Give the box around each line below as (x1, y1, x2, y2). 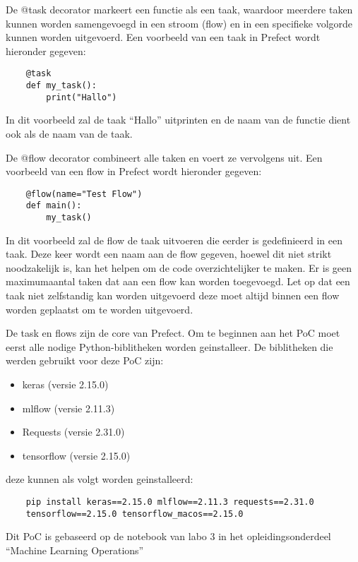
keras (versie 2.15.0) (22, 377, 109, 392)
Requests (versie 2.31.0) (22, 424, 125, 439)
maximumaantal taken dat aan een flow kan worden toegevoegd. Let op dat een (6, 274, 350, 289)
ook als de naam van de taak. (6, 126, 133, 140)
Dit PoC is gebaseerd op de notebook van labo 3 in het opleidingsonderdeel (6, 529, 331, 544)
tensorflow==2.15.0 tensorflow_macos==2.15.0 (25, 508, 244, 519)
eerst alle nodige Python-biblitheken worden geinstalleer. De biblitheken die (6, 339, 333, 354)
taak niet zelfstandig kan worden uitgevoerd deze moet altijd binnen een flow (6, 288, 340, 303)
